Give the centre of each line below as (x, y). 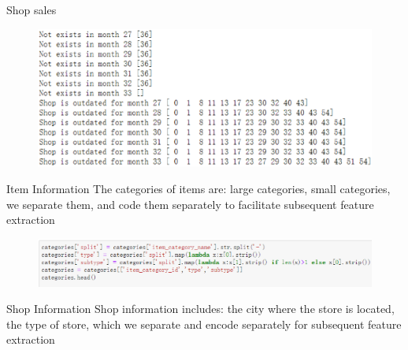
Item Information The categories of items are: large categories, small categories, (198, 188)
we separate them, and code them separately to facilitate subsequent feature (190, 204)
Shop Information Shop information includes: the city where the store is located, (200, 309)
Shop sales (32, 9)
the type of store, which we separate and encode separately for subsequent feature (204, 324)
